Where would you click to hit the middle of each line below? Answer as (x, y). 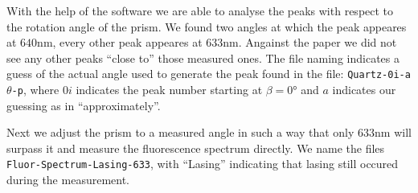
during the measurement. (68, 180)
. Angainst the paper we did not (318, 42)
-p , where (35, 90)
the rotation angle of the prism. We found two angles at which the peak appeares (207, 26)
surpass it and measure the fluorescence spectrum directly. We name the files (196, 148)
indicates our (364, 90)
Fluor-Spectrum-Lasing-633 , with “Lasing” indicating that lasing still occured (203, 164)
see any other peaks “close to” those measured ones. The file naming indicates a (203, 57)
